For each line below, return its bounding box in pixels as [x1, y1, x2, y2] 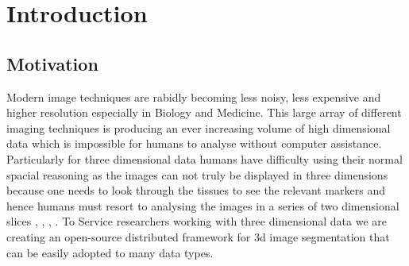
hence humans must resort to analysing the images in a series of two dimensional [6, 197, 399, 214]
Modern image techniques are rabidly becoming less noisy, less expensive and [6, 88, 381, 105]
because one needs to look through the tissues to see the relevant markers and [6, 182, 386, 199]
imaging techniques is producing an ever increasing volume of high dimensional [6, 119, 391, 136]
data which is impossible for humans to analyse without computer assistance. [6, 135, 382, 152]
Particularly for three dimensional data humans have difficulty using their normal [6, 150, 403, 167]
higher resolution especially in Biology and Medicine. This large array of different [6, 104, 402, 121]
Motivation [6, 51, 98, 75]
